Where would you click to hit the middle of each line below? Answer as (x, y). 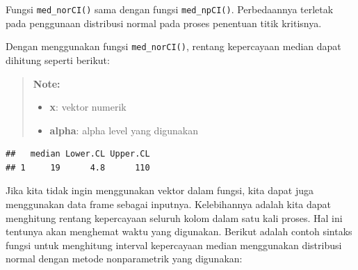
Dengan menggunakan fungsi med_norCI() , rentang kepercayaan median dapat (173, 46)
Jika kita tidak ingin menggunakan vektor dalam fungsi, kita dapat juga (160, 190)
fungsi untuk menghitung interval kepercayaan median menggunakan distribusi (174, 245)
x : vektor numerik (88, 107)
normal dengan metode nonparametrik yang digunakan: (124, 259)
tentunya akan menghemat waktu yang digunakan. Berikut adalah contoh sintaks (179, 231)
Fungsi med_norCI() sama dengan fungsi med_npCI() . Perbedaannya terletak (170, 9)
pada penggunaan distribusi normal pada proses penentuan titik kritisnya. (164, 23)
